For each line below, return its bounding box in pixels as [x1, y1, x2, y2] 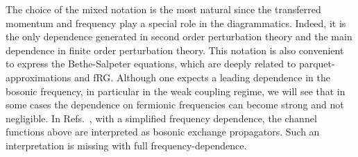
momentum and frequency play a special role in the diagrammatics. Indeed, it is [6, 15, 346, 30]
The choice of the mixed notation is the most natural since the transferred [6, 2, 321, 16]
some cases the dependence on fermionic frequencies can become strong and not [6, 97, 344, 112]
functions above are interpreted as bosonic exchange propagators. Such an [6, 124, 320, 139]
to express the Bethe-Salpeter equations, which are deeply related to [6, 56, 296, 71]
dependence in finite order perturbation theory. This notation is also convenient [6, 42, 344, 57]
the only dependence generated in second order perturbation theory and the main [6, 29, 352, 44]
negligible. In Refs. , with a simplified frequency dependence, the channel [6, 110, 317, 125]
